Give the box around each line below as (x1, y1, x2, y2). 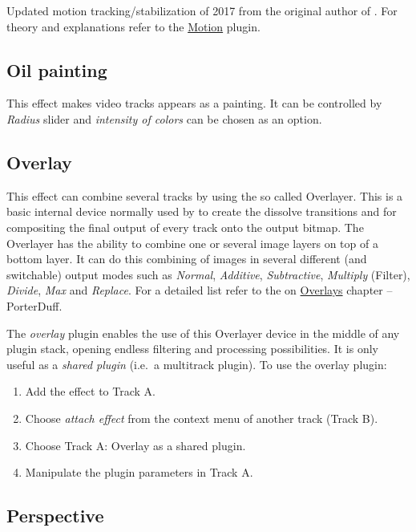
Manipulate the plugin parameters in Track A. (25, 464, 253, 481)
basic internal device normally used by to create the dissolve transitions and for (6, 203, 397, 220)
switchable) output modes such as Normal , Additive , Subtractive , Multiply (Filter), (6, 266, 410, 282)
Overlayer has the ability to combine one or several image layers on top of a (6, 234, 378, 251)
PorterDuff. (6, 297, 63, 314)
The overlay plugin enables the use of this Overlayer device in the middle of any (6, 324, 400, 341)
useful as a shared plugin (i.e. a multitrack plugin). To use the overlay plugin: (6, 355, 387, 372)
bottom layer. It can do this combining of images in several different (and (6, 250, 367, 267)
